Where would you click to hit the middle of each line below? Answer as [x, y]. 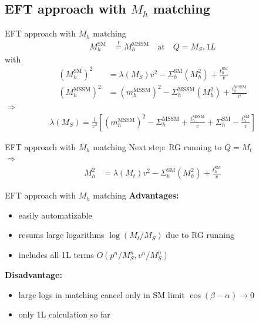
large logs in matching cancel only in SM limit [102, 294]
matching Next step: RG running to [157, 146]
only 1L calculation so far [64, 314]
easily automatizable [55, 215]
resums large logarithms [61, 235]
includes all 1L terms [56, 255]
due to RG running [200, 235]
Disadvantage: [33, 275]
